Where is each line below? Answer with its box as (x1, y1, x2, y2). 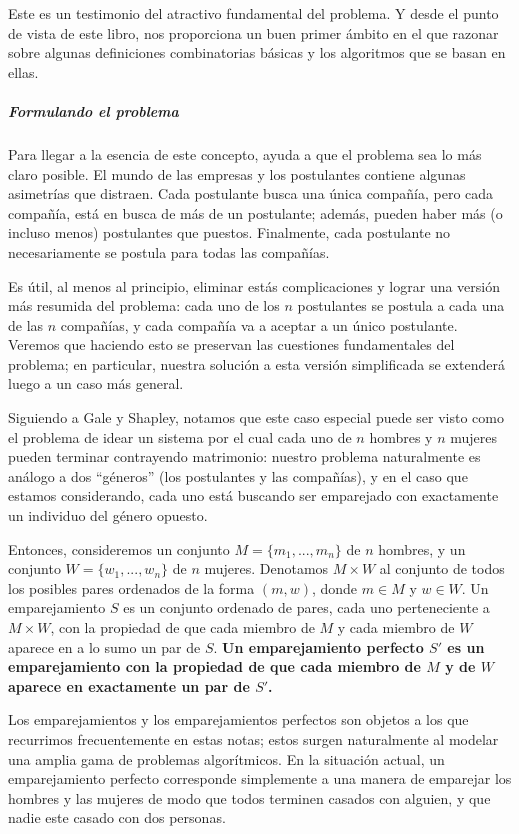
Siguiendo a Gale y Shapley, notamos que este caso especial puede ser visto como (8, 407, 504, 428)
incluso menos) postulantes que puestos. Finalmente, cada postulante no (8, 222, 451, 243)
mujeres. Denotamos (204, 558, 329, 579)
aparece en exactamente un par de (8, 675, 250, 696)
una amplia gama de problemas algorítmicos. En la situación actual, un (8, 748, 445, 769)
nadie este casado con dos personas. (8, 807, 226, 828)
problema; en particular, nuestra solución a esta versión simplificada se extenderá (8, 353, 505, 374)
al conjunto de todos (379, 558, 505, 579)
